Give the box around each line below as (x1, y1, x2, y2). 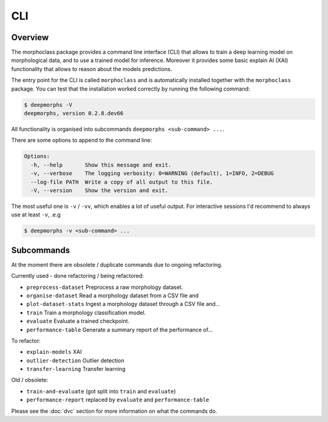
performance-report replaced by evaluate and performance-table (26, 396, 210, 404)
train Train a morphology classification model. (26, 309, 146, 316)
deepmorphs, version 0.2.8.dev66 (24, 110, 124, 117)
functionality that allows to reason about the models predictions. (11, 65, 173, 72)
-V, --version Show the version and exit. (30, 187, 168, 194)
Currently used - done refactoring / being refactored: (11, 272, 144, 280)
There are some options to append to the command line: (11, 137, 152, 144)
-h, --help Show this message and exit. (30, 161, 172, 168)
